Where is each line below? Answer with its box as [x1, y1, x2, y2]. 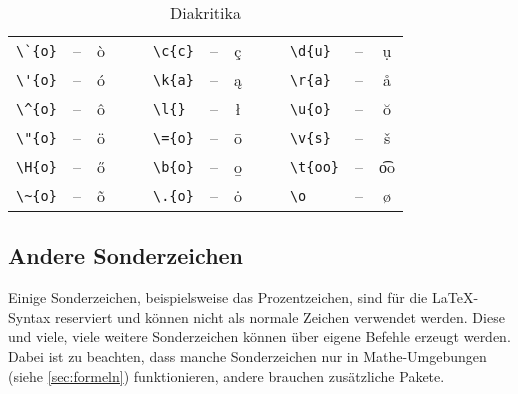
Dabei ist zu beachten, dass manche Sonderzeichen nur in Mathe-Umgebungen [8, 345, 487, 366]
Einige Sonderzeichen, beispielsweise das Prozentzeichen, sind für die [8, 287, 428, 308]
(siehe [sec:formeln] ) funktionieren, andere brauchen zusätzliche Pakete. [8, 365, 445, 386]
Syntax [8, 306, 51, 327]
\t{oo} [289, 158, 340, 175]
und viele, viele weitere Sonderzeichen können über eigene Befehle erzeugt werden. [8, 326, 511, 347]
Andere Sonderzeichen [8, 240, 244, 271]
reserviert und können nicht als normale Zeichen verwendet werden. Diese [55, 306, 505, 327]
